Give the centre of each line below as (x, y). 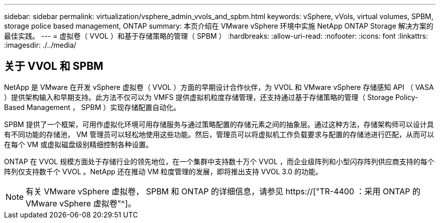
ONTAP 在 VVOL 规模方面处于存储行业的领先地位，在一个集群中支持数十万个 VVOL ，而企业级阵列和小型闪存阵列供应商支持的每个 (219, 161)
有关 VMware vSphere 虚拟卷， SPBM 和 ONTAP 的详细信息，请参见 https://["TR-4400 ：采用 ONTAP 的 (223, 191)
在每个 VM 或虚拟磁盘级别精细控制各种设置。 (79, 144)
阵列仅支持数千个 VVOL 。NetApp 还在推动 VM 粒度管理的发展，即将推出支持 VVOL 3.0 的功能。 (163, 171)
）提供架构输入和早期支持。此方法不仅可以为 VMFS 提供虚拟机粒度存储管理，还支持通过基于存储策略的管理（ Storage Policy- (211, 97)
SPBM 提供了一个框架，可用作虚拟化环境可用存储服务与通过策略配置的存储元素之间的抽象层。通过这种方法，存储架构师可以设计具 (219, 124)
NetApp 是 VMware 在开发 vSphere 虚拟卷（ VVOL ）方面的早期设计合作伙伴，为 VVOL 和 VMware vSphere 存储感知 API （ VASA (219, 87)
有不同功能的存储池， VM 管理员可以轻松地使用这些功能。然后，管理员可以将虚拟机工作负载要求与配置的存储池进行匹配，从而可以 (219, 134)
